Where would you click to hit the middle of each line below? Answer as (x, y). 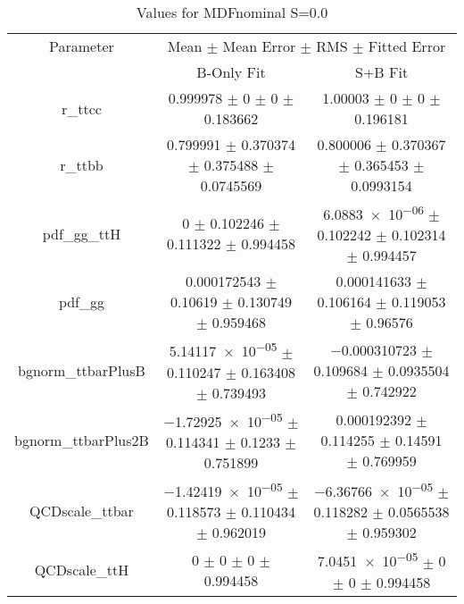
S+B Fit (382, 72)
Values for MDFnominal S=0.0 (232, 12)
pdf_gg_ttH (82, 233)
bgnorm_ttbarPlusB (82, 370)
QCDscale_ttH (82, 570)
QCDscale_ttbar (82, 510)
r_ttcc (81, 108)
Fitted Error (407, 46)
